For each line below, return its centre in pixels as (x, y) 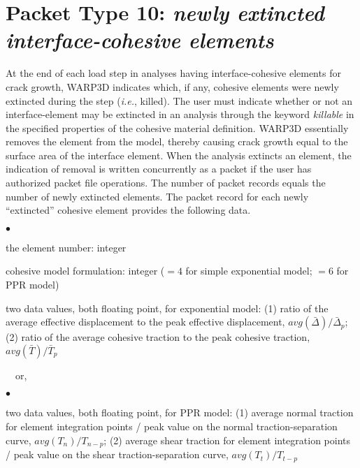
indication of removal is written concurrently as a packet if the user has (159, 169)
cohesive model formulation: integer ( (85, 271)
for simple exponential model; (249, 271)
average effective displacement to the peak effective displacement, (145, 322)
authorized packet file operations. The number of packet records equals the (166, 183)
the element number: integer (66, 247)
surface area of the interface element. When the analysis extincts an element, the (179, 155)
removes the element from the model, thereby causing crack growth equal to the (177, 141)
